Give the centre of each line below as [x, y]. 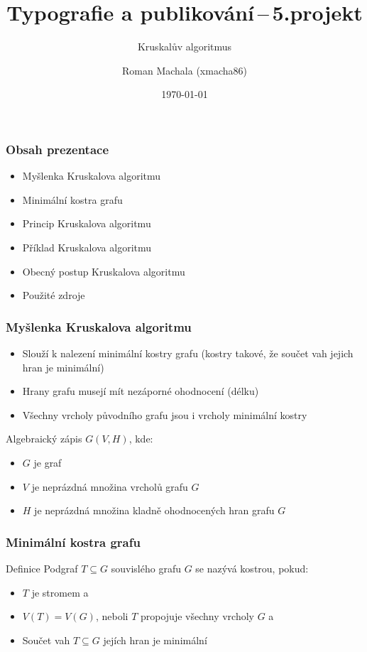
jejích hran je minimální [155, 640]
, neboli [112, 616]
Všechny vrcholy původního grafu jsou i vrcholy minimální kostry [165, 414]
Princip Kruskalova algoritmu [87, 223]
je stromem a [60, 592]
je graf [48, 462]
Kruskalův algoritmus [185, 47]
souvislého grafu [146, 568]
